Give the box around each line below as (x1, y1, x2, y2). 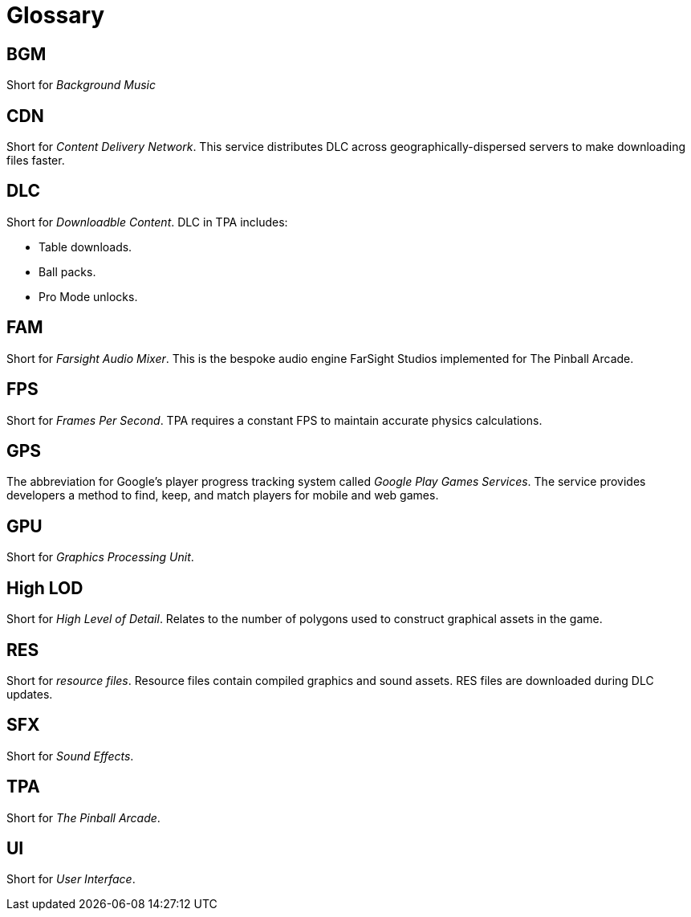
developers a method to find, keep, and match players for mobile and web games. (6, 488, 439, 503)
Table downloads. (39, 239, 132, 254)
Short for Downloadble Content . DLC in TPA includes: (6, 214, 288, 229)
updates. (6, 687, 53, 701)
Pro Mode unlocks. (39, 289, 138, 304)
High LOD (6, 577, 83, 598)
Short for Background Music (6, 78, 156, 92)
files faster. (6, 153, 65, 168)
